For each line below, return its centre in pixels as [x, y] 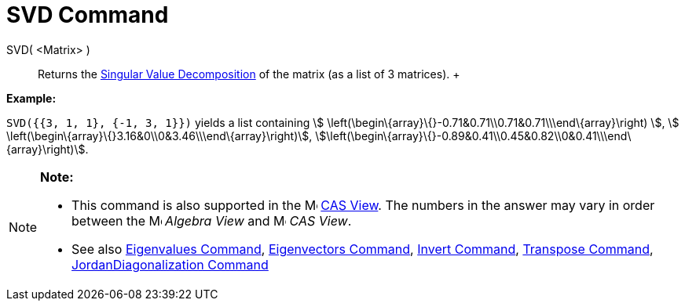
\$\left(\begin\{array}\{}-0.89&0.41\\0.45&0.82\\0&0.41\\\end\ [473, 135]
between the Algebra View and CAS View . [212, 220]
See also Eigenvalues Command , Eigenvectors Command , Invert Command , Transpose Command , [363, 249]
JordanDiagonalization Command [170, 264]
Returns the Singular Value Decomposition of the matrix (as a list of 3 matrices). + [249, 74]
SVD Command [88, 15]
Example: [31, 98]
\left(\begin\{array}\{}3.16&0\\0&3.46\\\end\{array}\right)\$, [159, 135]
